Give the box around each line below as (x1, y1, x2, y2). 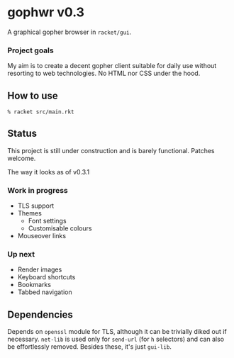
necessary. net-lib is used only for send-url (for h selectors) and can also (7, 335, 225, 344)
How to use (7, 89, 58, 101)
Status (7, 128, 38, 140)
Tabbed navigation (17, 288, 72, 296)
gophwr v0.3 (7, 4, 85, 21)
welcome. (7, 154, 36, 162)
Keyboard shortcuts (17, 273, 76, 281)
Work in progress (7, 185, 69, 195)
